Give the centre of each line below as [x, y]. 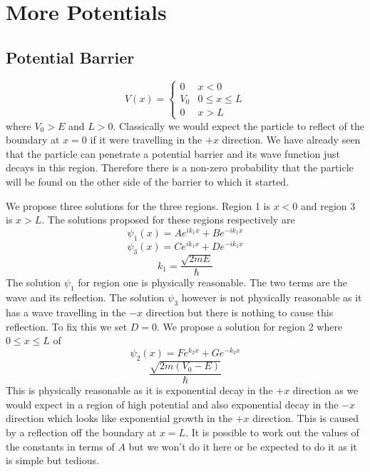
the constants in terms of [60, 446]
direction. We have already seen [291, 140]
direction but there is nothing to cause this [240, 312]
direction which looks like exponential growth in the [119, 418]
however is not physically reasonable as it [272, 297]
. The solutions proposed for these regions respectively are [168, 220]
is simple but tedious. [52, 460]
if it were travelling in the [146, 140]
